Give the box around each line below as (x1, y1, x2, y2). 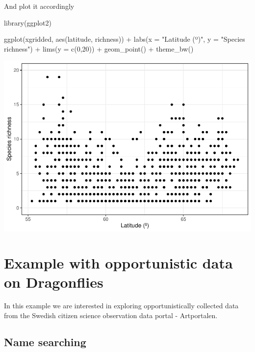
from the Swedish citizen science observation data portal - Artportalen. (4, 310, 218, 320)
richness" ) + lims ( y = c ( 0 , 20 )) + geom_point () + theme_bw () (4, 43, 194, 54)
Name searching (4, 334, 86, 349)
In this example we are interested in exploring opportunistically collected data (4, 300, 239, 311)
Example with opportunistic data (4, 253, 233, 273)
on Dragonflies (4, 272, 103, 292)
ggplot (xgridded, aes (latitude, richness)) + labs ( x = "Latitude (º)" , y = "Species (4, 34, 245, 44)
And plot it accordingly (4, 1, 75, 11)
